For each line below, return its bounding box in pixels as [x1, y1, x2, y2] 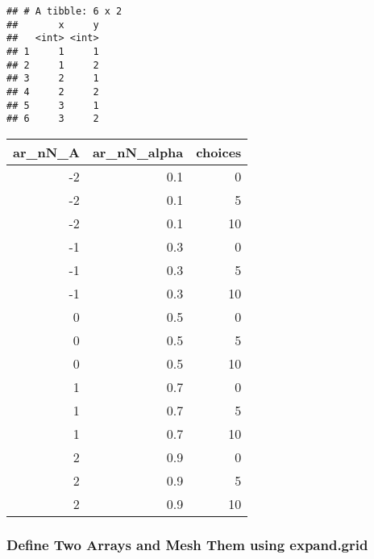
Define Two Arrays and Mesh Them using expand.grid [6, 534, 368, 554]
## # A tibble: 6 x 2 [6, 6, 123, 17]
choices [196, 142, 242, 161]
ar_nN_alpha [92, 142, 184, 161]
